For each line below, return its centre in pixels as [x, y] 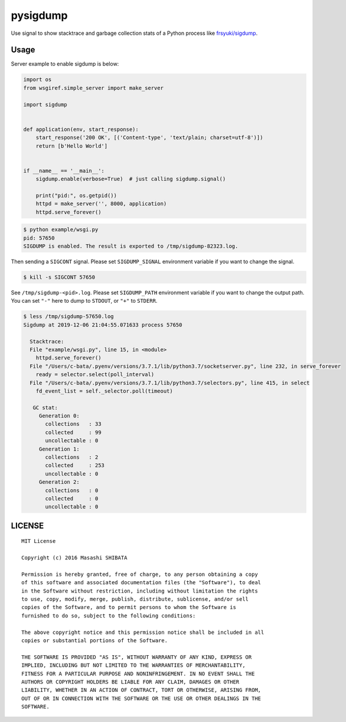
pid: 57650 [39, 238]
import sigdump [45, 104]
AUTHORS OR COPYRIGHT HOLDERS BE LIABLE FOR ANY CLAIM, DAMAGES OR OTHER [130, 682]
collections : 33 [73, 424]
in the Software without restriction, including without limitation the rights [140, 591]
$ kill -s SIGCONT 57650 [59, 277]
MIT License [39, 541]
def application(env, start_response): [81, 129]
